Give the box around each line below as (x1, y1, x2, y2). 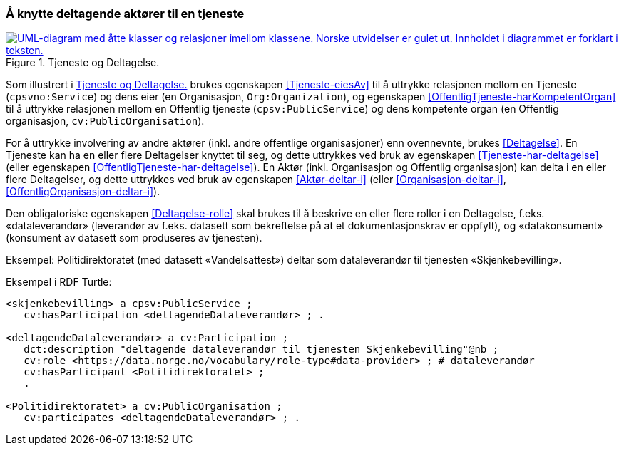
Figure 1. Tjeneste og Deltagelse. (6, 56, 160, 69)
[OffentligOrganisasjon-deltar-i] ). (6, 185, 160, 198)
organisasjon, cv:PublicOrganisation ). (6, 115, 205, 128)
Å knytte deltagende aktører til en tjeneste (6, 6, 245, 21)
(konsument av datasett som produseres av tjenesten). (6, 232, 262, 244)
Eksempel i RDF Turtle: (6, 276, 112, 289)
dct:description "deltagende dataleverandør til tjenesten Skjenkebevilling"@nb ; (24, 343, 499, 356)
